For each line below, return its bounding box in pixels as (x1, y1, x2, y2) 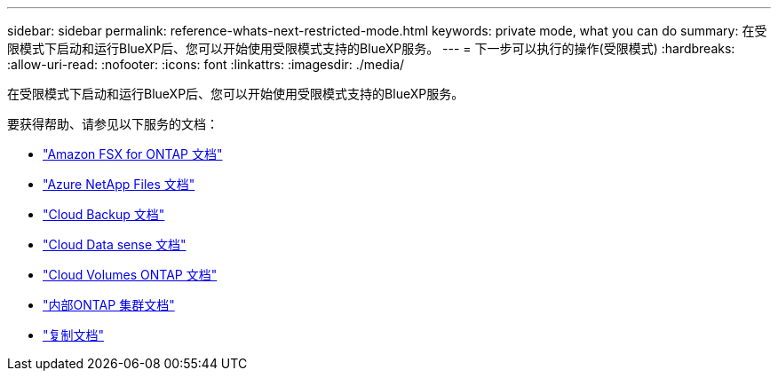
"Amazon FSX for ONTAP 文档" (43, 146, 223, 161)
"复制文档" (43, 327, 105, 343)
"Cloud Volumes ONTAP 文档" (43, 267, 218, 282)
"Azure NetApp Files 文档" (43, 177, 195, 192)
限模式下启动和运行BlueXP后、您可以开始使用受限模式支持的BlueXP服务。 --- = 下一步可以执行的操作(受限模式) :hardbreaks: (7, 41, 735, 56)
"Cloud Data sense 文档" (43, 237, 187, 252)
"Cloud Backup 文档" (43, 207, 165, 222)
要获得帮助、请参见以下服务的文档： (7, 116, 218, 131)
